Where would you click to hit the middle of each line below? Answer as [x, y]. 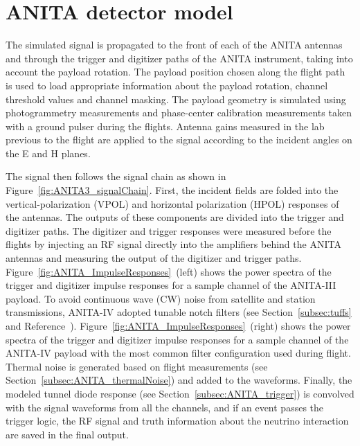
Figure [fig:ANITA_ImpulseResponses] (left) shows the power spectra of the [169, 271]
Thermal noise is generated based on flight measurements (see [137, 366]
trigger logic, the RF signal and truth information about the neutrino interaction [177, 421]
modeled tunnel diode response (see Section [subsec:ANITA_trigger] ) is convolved [180, 393]
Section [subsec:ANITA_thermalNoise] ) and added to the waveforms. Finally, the [179, 380]
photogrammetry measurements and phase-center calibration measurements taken [179, 113]
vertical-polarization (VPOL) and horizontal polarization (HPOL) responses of [172, 203]
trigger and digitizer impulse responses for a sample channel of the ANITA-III [171, 285]
